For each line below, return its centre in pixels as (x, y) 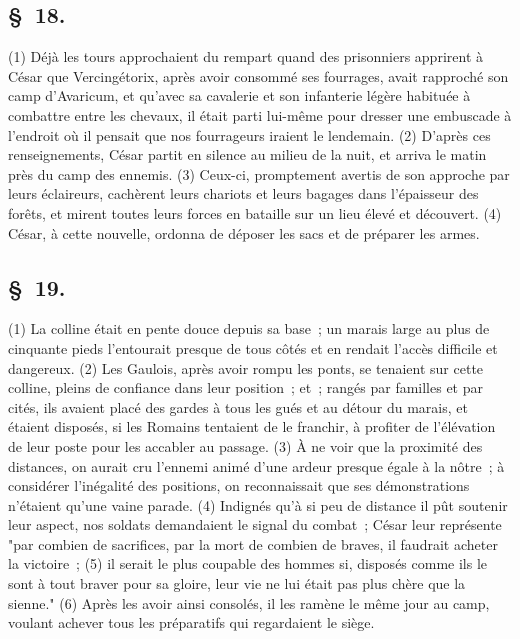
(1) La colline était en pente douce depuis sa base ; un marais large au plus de (249, 328)
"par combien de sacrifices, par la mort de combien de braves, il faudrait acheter (253, 543)
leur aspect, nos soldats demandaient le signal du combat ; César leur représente (255, 524)
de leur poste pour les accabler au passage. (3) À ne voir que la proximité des (245, 445)
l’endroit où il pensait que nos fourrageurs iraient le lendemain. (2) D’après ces (249, 134)
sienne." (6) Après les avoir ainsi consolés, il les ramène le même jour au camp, (249, 602)
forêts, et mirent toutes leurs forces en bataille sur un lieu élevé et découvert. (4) (255, 212)
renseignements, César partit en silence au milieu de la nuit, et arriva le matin (247, 154)
